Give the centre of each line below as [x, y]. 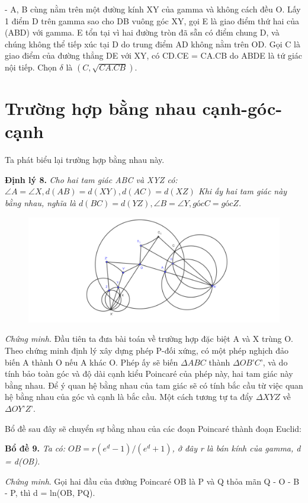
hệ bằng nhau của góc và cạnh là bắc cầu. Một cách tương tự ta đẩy [129, 397]
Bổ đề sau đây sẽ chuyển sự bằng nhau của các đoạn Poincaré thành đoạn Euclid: [153, 428]
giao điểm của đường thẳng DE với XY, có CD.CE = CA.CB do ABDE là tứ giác [154, 55]
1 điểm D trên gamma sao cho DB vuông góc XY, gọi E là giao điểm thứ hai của [152, 20]
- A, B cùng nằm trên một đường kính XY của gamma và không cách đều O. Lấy [153, 9]
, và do [275, 362]
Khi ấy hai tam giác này [243, 191]
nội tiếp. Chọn [31, 67]
